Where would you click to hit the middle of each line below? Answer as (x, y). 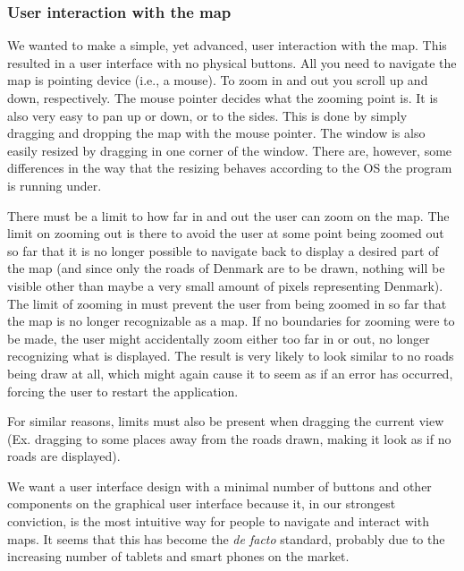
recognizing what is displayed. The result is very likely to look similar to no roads (231, 356)
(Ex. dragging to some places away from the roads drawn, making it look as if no (229, 438)
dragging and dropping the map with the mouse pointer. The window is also (216, 133)
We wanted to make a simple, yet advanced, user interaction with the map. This (227, 45)
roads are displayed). (64, 456)
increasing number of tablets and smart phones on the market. (178, 556)
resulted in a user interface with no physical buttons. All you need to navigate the (232, 62)
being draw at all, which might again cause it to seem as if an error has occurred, (230, 373)
